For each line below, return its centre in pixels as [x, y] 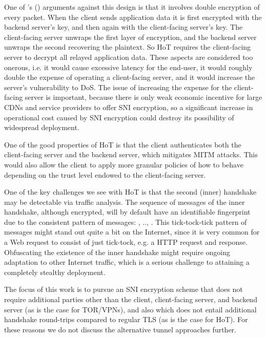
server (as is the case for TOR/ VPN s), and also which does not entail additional [130, 309]
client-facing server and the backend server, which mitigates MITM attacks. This [131, 154]
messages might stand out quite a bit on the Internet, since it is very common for [132, 232]
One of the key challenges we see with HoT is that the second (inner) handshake [130, 192]
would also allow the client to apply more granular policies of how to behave [124, 164]
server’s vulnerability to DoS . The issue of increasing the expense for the [118, 87]
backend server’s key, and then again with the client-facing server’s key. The [124, 27]
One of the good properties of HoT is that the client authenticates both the [123, 144]
